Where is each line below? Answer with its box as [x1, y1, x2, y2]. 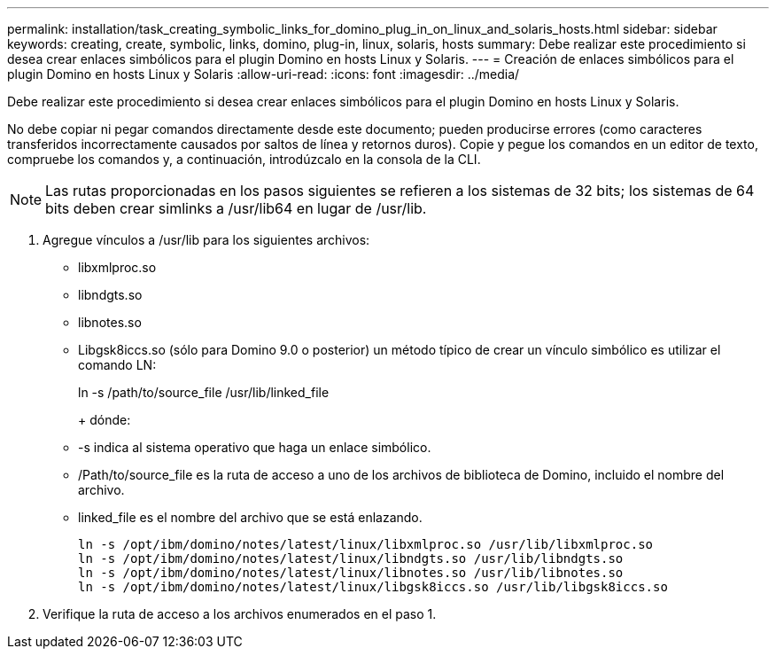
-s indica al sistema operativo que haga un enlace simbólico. [78, 440, 431, 455]
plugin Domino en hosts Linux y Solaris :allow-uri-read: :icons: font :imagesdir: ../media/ [7, 66, 520, 82]
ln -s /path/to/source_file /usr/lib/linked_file [78, 385, 330, 400]
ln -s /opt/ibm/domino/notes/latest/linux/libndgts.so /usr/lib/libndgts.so [78, 551, 624, 566]
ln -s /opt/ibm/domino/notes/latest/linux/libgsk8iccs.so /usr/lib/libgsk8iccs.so [78, 580, 668, 594]
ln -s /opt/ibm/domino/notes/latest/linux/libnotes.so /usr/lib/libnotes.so [78, 566, 624, 580]
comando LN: [78, 357, 157, 372]
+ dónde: [78, 412, 131, 427]
